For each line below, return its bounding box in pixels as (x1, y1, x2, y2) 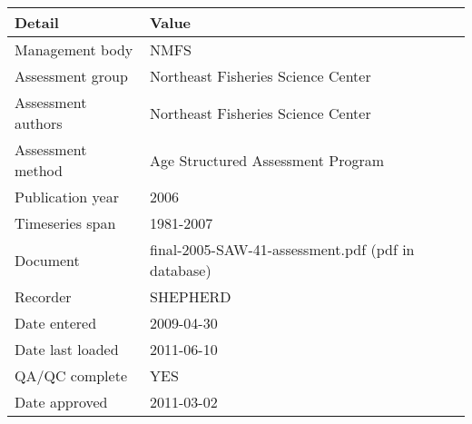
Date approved (15, 391, 108, 412)
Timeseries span (15, 212, 116, 233)
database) (149, 260, 211, 281)
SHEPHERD (149, 286, 231, 307)
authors (15, 113, 63, 133)
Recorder (15, 286, 72, 307)
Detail (15, 12, 59, 33)
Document (15, 249, 80, 271)
